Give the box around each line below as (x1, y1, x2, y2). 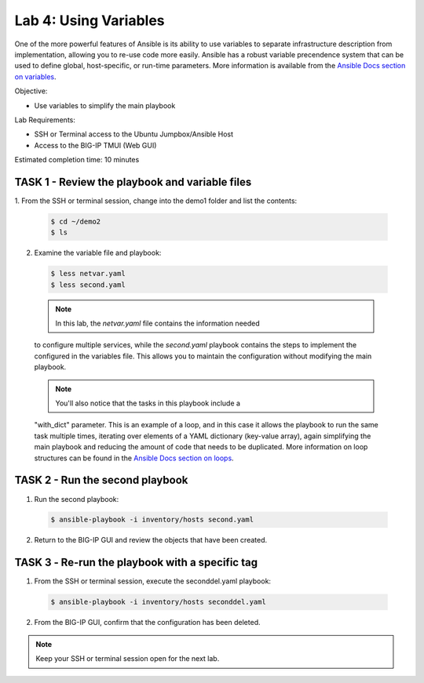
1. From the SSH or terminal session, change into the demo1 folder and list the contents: (14, 196, 298, 205)
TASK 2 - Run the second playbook (14, 474, 188, 487)
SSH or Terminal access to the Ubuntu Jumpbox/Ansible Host (34, 129, 234, 139)
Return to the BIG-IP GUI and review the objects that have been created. (34, 536, 268, 545)
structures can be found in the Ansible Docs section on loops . (34, 453, 235, 463)
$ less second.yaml (50, 280, 126, 289)
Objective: (14, 86, 48, 96)
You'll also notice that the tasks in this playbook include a (55, 398, 241, 408)
